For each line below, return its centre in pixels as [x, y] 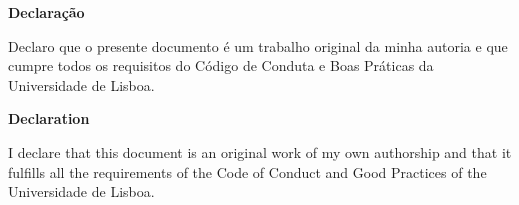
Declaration [49, 118]
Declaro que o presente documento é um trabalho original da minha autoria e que [258, 45]
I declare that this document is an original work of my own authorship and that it [260, 151]
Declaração [46, 12]
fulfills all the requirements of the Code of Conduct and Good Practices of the [247, 171]
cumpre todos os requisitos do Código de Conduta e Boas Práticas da [221, 65]
